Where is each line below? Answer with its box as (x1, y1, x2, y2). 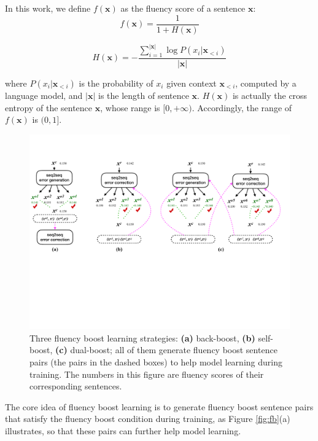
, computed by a (235, 76, 297, 89)
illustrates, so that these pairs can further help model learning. (5, 424, 241, 437)
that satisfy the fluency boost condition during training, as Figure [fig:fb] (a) (5, 412, 290, 425)
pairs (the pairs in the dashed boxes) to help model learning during (29, 356, 282, 369)
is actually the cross (232, 88, 308, 101)
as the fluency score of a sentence (120, 2, 246, 14)
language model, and (5, 88, 83, 101)
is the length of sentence (98, 88, 189, 101)
